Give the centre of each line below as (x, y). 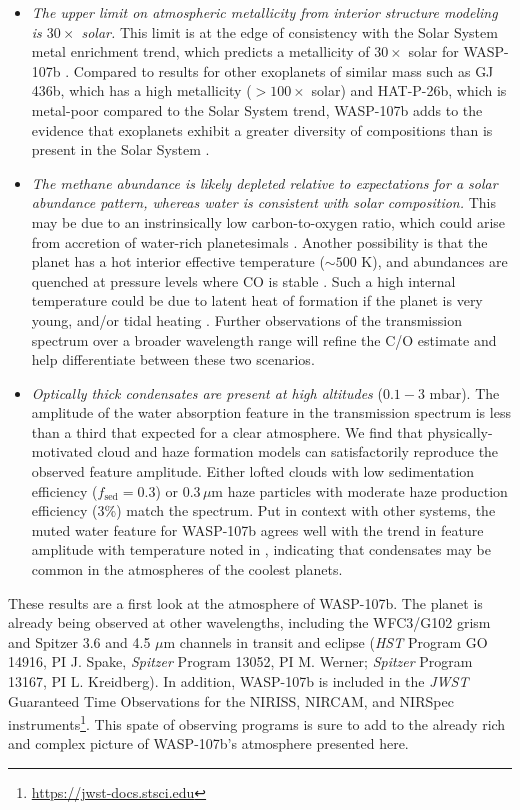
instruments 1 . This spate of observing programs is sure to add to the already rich (257, 722)
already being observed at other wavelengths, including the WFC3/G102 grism (249, 622)
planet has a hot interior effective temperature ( (178, 261)
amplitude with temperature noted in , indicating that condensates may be (261, 549)
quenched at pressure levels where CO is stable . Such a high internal (243, 280)
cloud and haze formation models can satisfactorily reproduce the (298, 451)
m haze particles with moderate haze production (359, 490)
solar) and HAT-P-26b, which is (409, 90)
